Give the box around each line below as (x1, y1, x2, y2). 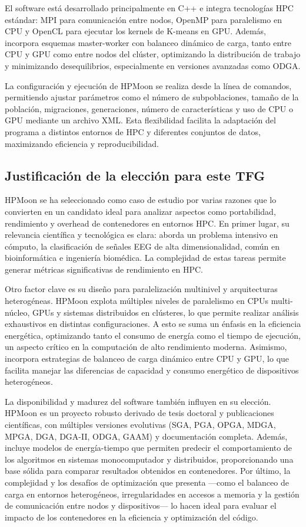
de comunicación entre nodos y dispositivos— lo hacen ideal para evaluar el (5, 499, 277, 512)
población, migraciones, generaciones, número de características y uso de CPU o (5, 102, 293, 114)
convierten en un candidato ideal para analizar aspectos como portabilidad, (5, 205, 276, 217)
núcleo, (5, 306, 30, 318)
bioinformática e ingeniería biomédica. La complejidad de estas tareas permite (5, 251, 286, 264)
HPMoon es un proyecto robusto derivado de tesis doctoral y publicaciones (5, 407, 274, 419)
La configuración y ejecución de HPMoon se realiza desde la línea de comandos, (5, 79, 292, 91)
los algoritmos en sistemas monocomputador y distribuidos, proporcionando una (5, 453, 294, 465)
